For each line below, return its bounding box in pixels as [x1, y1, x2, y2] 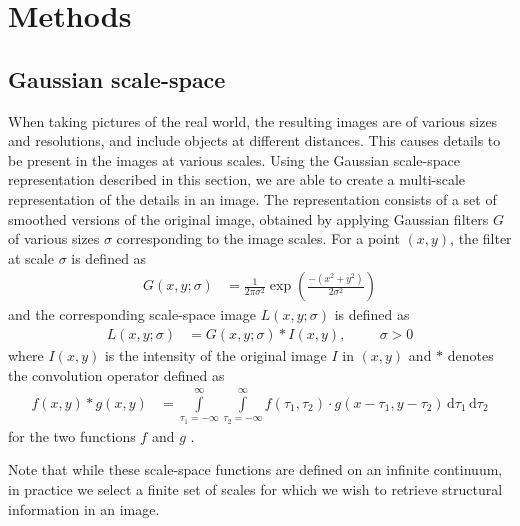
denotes [447, 344, 494, 365]
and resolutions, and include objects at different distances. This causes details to [8, 130, 501, 151]
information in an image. [8, 498, 160, 519]
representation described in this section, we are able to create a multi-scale [8, 169, 466, 190]
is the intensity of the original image [104, 344, 327, 365]
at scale [8, 247, 54, 268]
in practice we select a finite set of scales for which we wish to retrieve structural [8, 478, 503, 499]
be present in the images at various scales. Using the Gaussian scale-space [8, 149, 460, 170]
